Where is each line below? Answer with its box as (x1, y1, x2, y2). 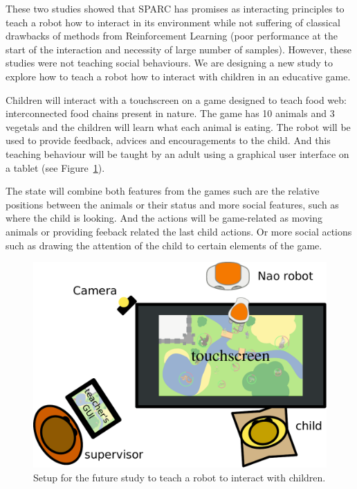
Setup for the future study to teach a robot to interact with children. (33, 470, 326, 484)
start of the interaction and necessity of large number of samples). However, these (6, 42, 351, 56)
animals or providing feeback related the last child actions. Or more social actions (6, 224, 352, 238)
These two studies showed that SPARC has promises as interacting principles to (6, 1, 345, 15)
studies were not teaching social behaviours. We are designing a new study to (6, 55, 333, 70)
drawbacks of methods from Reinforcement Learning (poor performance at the (6, 28, 338, 43)
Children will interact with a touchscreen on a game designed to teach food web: (6, 92, 347, 107)
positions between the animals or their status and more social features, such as (6, 197, 339, 211)
